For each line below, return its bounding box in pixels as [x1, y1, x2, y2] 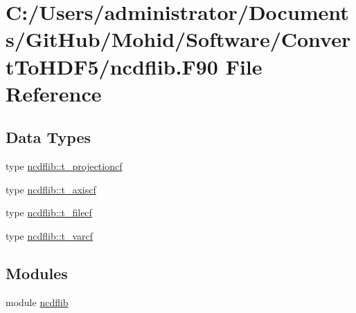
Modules [6, 262, 68, 283]
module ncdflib [6, 294, 69, 309]
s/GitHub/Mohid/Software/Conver [6, 25, 351, 53]
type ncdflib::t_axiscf [6, 182, 96, 196]
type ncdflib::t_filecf [6, 205, 92, 220]
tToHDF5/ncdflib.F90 [6, 52, 218, 80]
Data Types [6, 126, 91, 148]
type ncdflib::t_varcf [6, 228, 94, 243]
